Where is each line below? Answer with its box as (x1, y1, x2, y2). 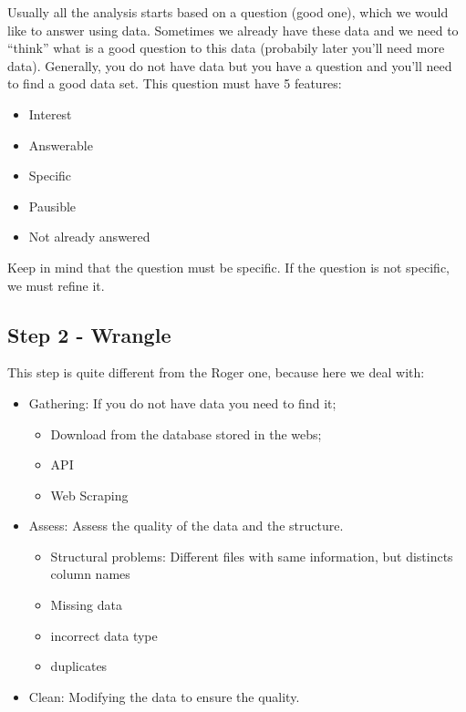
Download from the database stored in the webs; (50, 424, 322, 443)
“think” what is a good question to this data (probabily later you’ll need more (7, 38, 445, 57)
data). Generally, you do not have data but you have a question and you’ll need (7, 56, 452, 75)
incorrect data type (50, 625, 158, 645)
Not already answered (28, 227, 150, 246)
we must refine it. (7, 275, 105, 294)
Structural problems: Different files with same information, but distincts (50, 546, 453, 565)
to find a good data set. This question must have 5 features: (7, 74, 342, 93)
